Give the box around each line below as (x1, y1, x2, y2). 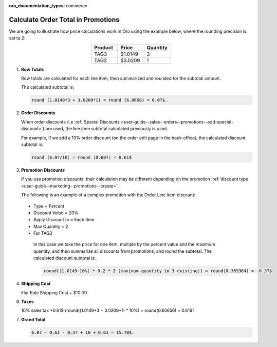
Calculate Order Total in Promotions (9, 15, 120, 24)
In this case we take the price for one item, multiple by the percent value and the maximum (33, 242, 216, 247)
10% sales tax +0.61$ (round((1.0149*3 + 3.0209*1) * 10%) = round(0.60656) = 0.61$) (21, 307, 194, 313)
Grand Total (21, 316, 46, 322)
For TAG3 (33, 230, 53, 236)
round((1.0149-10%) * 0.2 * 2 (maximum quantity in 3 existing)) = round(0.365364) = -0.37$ (43, 268, 272, 274)
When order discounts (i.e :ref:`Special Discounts (21, 119, 120, 124)
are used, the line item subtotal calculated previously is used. (45, 126, 168, 132)
